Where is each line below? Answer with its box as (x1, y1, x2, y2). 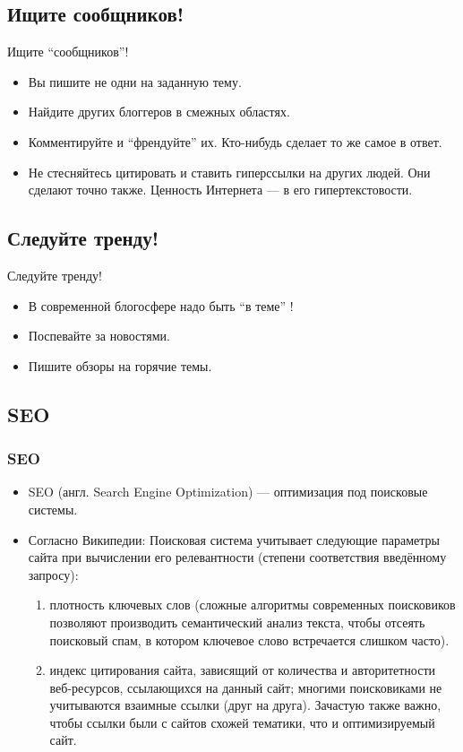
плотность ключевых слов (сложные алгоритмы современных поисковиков (49, 595, 456, 614)
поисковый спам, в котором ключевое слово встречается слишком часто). (49, 630, 450, 649)
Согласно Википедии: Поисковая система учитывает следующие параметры (28, 530, 440, 549)
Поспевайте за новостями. (28, 326, 170, 345)
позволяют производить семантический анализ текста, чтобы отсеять (49, 612, 425, 631)
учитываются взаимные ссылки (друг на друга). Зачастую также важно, (49, 696, 442, 714)
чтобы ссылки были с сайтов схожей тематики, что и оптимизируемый (49, 713, 435, 731)
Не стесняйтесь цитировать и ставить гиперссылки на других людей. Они (28, 162, 431, 181)
